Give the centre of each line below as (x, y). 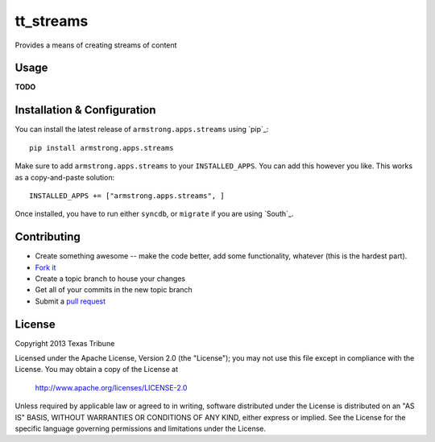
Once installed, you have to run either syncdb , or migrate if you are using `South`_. (154, 214)
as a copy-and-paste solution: (65, 177)
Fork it (46, 267)
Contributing (48, 237)
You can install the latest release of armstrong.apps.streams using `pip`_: (142, 130)
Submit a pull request (70, 301)
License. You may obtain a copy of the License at (97, 370)
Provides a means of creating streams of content (96, 45)
